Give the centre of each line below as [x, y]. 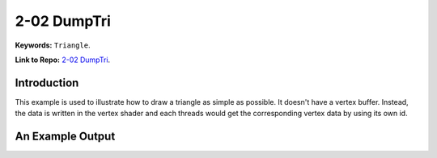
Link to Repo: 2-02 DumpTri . [63, 60]
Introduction [47, 83]
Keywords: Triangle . [53, 45]
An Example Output [65, 137]
